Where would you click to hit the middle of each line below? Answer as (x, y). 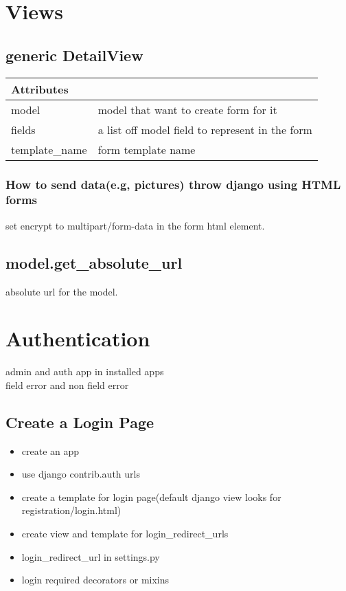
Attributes (40, 89)
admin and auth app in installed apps (85, 371)
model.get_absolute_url (94, 262)
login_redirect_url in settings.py (91, 556)
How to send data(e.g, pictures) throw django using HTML (173, 184)
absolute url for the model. (62, 291)
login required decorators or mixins (95, 580)
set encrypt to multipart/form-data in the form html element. (135, 225)
